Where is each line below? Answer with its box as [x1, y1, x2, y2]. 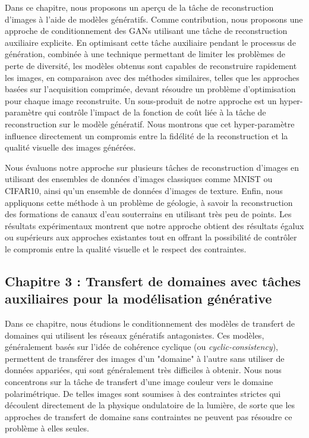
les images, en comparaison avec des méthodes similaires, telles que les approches [5, 71, 299, 83]
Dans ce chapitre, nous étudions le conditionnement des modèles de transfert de [5, 317, 295, 330]
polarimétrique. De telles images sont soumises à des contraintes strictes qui [5, 387, 281, 399]
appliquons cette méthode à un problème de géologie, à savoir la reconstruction [5, 196, 293, 208]
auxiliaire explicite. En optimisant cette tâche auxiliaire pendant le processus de [5, 36, 296, 48]
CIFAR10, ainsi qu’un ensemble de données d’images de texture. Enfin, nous [5, 184, 283, 196]
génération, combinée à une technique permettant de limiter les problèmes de [5, 48, 285, 60]
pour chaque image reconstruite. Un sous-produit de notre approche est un [5, 94, 277, 107]
